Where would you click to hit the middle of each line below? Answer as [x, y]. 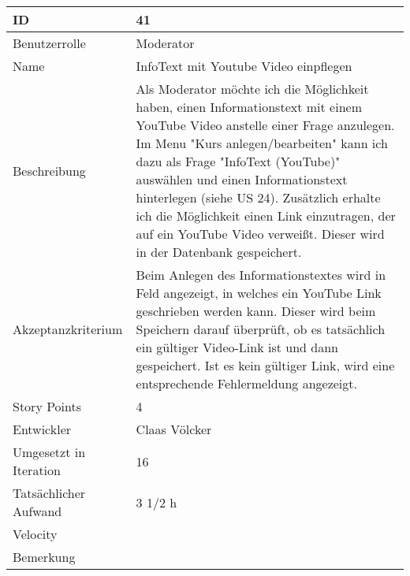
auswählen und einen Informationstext [242, 179]
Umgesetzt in [49, 452]
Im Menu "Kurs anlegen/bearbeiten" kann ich [262, 143]
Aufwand [37, 511]
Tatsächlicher [49, 493]
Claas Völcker [174, 429]
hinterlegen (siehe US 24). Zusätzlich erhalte [258, 197]
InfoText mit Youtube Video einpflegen [244, 66]
